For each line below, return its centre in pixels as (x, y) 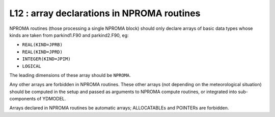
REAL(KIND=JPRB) (43, 45)
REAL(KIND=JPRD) (43, 52)
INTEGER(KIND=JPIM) (46, 59)
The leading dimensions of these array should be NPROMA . (70, 75)
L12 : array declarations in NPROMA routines (105, 13)
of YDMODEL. (51, 99)
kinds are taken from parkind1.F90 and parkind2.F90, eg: (69, 35)
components (23, 99)
